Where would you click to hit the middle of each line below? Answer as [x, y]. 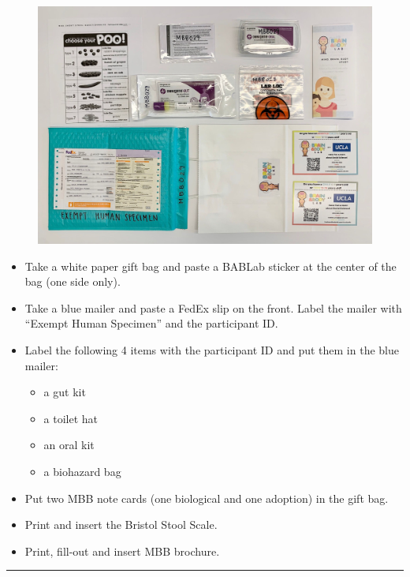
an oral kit [69, 445]
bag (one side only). [73, 281]
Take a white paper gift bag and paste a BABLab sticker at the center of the [211, 266]
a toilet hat [71, 418]
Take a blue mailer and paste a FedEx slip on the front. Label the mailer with [213, 307]
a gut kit [65, 392]
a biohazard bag [82, 471]
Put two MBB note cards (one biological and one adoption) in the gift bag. [207, 498]
